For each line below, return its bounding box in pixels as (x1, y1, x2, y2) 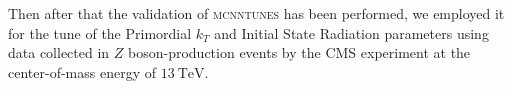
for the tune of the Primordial (8, 22, 192, 43)
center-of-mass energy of (8, 61, 156, 82)
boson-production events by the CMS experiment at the (128, 42, 471, 63)
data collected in (8, 42, 110, 63)
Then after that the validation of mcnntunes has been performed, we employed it (8, 3, 505, 23)
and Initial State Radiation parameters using (214, 22, 489, 43)
